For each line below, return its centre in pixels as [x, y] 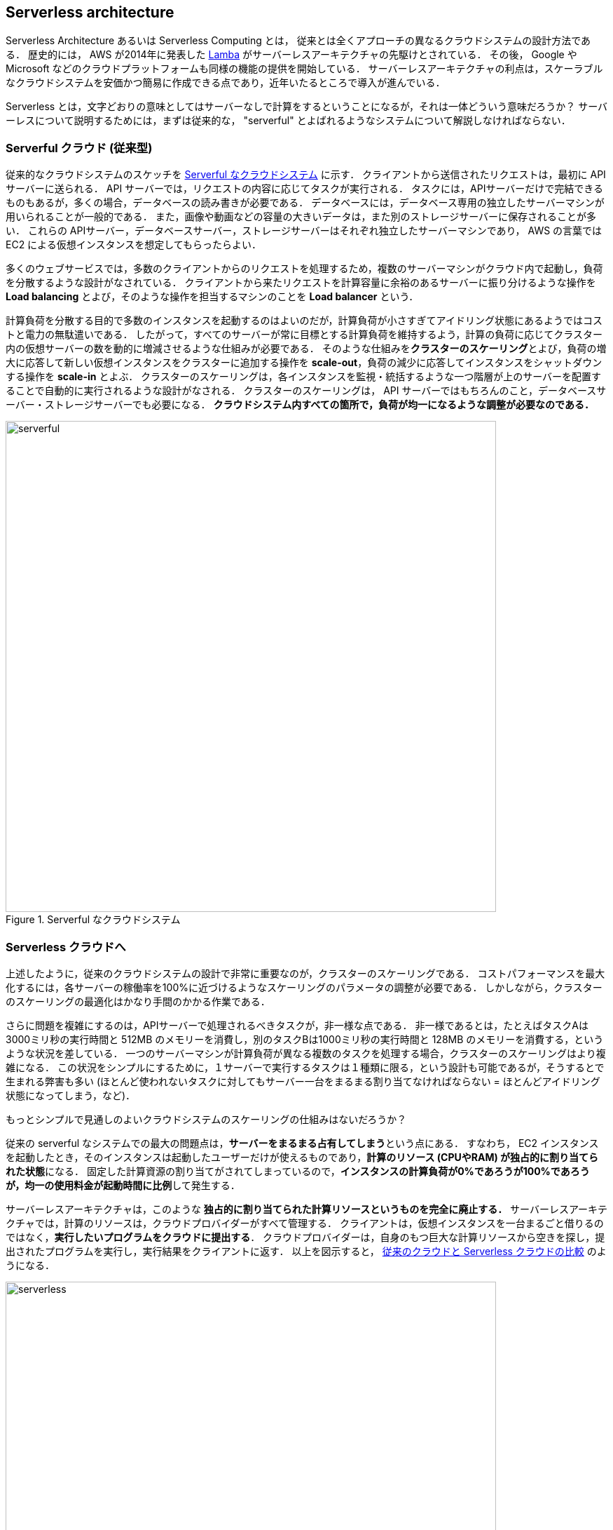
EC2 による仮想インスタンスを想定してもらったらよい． [134, 245]
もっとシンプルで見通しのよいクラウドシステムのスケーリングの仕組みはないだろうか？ [206, 1119]
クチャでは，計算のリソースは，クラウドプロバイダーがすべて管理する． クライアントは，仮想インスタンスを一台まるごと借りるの [305, 1223]
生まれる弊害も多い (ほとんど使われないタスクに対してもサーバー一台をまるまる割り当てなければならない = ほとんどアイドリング [303, 1081]
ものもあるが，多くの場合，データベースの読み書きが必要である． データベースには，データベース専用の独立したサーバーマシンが [305, 203]
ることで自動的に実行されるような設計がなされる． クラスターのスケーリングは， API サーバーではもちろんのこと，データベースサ [306, 391]
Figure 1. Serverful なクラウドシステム [93, 920]
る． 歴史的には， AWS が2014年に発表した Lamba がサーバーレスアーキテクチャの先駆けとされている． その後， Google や [291, 55]
